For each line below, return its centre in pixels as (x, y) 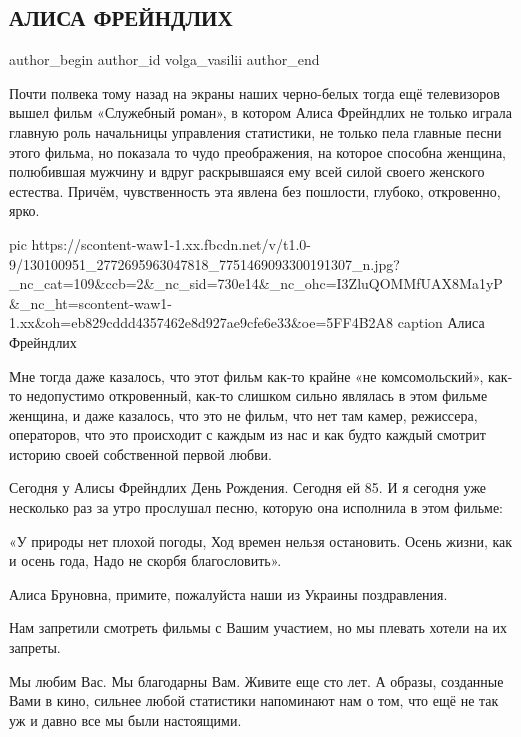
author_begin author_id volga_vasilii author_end (164, 59)
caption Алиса (441, 322)
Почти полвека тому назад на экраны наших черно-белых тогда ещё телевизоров (254, 92)
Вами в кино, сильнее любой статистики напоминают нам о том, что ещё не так (254, 700)
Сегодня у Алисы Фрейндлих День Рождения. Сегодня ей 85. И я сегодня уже (248, 487)
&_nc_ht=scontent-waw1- (91, 302)
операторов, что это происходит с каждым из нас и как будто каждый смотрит (247, 434)
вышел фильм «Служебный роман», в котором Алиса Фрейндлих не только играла (261, 112)
